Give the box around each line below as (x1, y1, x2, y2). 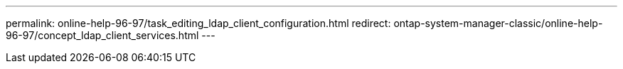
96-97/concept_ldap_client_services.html (6, 29, 199, 41)
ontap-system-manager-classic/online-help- (393, 17, 603, 29)
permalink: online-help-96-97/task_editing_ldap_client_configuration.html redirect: (6, 17, 391, 29)
